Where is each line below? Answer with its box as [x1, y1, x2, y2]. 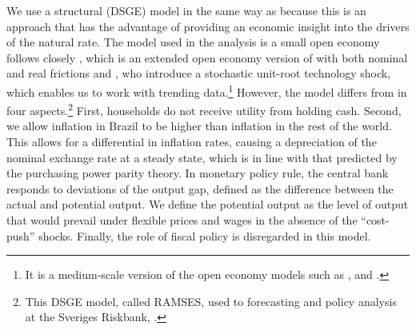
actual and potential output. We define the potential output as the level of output [6, 196, 409, 213]
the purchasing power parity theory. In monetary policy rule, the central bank [6, 165, 389, 181]
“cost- [361, 212, 390, 229]
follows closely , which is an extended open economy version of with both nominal [6, 49, 408, 66]
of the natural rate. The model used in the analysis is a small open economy [6, 34, 380, 50]
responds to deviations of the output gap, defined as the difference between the [6, 180, 394, 197]
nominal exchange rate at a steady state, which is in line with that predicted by [6, 149, 398, 165]
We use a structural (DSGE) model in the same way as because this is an [6, 2, 366, 18]
